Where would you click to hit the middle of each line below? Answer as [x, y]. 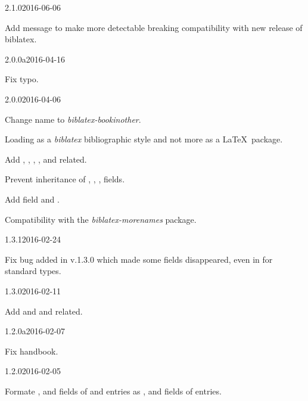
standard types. [33, 271]
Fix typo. [22, 79]
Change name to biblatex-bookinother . [73, 119]
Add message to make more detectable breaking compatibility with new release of [154, 27]
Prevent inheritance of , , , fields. [65, 179]
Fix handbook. [32, 351]
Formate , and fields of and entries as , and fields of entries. [113, 391]
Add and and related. [44, 311]
